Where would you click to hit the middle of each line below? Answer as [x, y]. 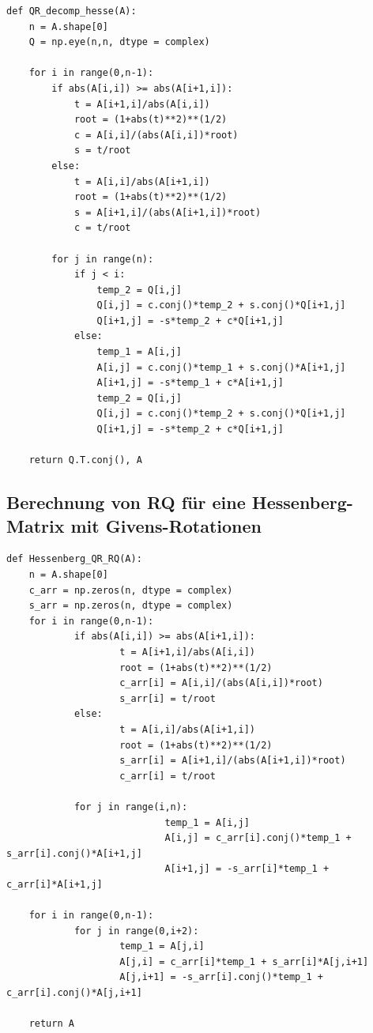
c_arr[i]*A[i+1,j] [55, 884]
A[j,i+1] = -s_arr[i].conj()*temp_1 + [221, 977]
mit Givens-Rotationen [166, 525]
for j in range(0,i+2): [136, 931]
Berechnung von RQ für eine [126, 502]
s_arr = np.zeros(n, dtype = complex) [131, 606]
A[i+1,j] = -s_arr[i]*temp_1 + [247, 869]
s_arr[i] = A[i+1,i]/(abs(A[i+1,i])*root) [233, 761]
